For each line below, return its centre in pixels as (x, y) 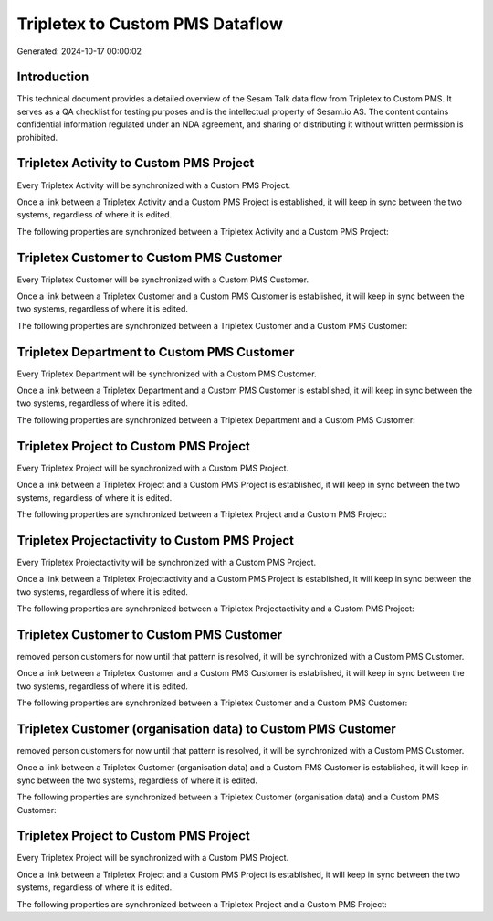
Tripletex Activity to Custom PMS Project (136, 163)
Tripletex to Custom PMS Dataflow (150, 24)
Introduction (53, 77)
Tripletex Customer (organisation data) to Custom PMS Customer (206, 729)
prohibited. (37, 137)
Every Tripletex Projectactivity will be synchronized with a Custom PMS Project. (167, 562)
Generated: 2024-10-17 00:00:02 (79, 51)
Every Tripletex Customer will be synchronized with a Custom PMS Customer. (163, 280)
